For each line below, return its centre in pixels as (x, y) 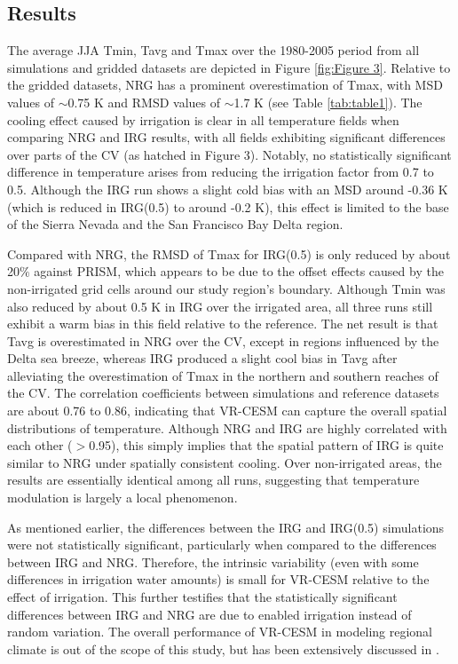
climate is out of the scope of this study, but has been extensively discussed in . (223, 648)
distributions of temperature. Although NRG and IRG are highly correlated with (227, 427)
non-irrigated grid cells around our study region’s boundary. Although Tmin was (226, 288)
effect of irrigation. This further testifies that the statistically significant (202, 597)
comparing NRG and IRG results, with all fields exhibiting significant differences (226, 137)
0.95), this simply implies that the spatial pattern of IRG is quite (266, 445)
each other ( (40, 445)
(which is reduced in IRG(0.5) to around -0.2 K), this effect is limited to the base (228, 206)
